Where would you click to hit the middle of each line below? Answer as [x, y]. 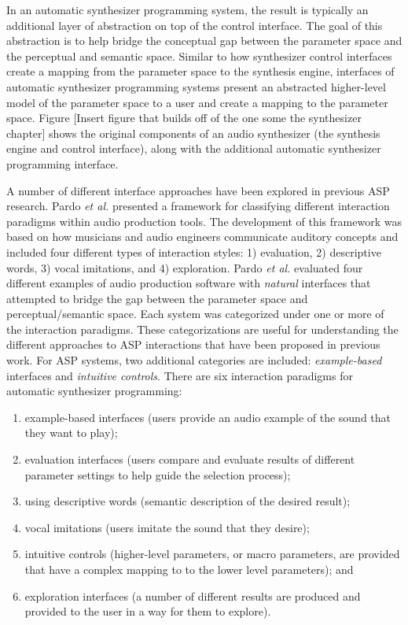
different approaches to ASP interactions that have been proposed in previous [193, 344]
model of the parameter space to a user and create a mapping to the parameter [197, 102]
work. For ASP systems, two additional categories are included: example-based [194, 360]
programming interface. [62, 163]
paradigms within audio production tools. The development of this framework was [204, 221]
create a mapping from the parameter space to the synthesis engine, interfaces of [200, 71]
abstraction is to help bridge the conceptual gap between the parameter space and [204, 41]
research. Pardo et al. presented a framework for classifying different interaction [198, 206]
